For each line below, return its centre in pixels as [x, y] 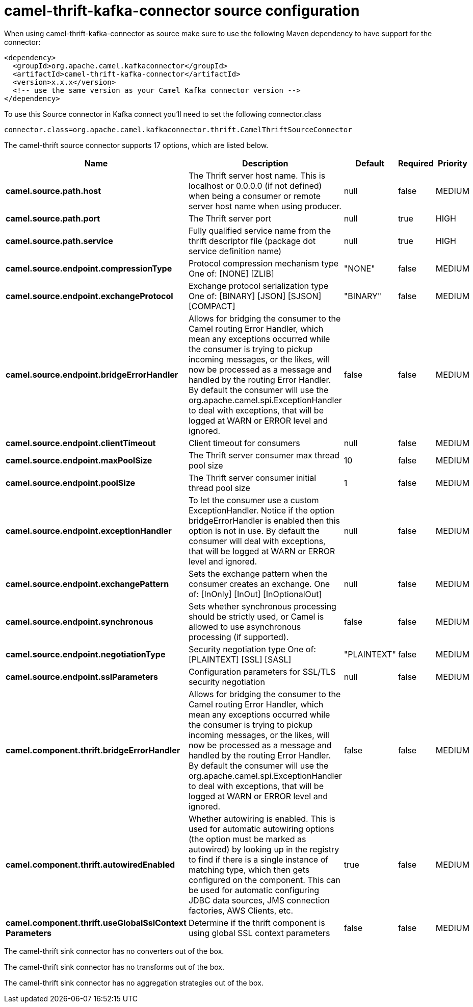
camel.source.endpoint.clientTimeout [81, 443]
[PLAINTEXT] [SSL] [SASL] [240, 659]
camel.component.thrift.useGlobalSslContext [96, 923]
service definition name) [235, 251]
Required [416, 163]
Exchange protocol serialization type [258, 286]
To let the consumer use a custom [254, 500]
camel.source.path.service [59, 241]
